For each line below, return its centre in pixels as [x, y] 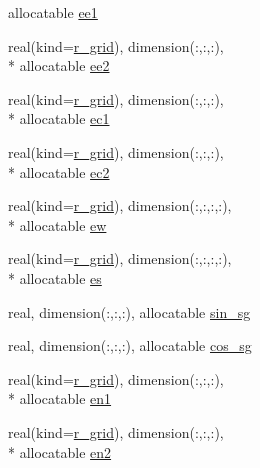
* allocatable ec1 [59, 118]
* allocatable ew [57, 224]
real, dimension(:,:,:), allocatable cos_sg [130, 345]
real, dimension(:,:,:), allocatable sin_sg [129, 311]
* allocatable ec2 [59, 171]
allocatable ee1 [53, 12]
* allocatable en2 [60, 451]
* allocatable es [55, 277]
